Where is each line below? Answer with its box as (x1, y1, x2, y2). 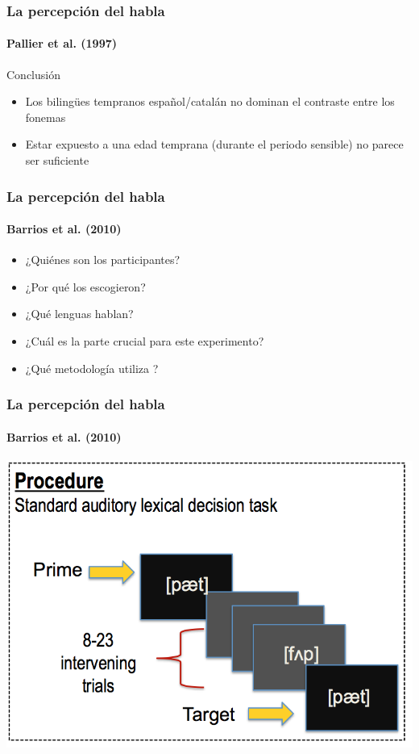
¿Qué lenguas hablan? (25, 305, 134, 322)
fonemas (25, 108, 66, 125)
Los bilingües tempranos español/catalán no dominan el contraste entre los (25, 93, 395, 110)
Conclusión (6, 65, 60, 82)
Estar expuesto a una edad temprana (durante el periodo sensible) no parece (25, 136, 404, 153)
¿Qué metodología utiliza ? (25, 359, 159, 376)
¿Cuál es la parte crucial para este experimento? (25, 333, 264, 350)
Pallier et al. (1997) (6, 35, 117, 52)
